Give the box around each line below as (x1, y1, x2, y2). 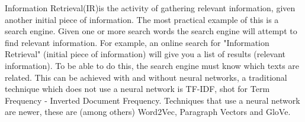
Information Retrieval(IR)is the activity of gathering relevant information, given (5, 2, 296, 14)
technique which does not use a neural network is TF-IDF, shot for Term (5, 83, 270, 95)
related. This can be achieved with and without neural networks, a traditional (5, 71, 287, 83)
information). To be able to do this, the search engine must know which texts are (5, 59, 300, 71)
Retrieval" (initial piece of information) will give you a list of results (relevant (5, 48, 286, 60)
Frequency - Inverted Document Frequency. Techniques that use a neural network (5, 94, 300, 106)
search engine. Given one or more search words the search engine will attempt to (5, 25, 297, 37)
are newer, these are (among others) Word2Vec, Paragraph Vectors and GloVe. (5, 105, 291, 118)
